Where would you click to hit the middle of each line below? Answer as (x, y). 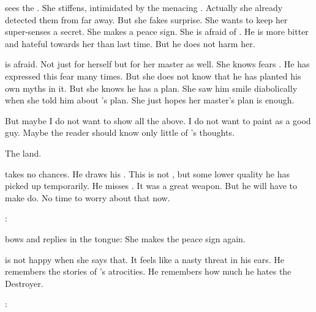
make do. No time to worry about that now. (88, 197)
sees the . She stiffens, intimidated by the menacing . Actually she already (144, 7)
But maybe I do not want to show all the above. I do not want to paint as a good (158, 120)
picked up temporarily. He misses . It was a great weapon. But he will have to (151, 186)
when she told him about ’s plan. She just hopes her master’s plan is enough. (150, 100)
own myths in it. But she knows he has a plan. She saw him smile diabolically (151, 88)
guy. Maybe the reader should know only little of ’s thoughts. (120, 132)
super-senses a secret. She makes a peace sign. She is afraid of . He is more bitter (157, 32)
